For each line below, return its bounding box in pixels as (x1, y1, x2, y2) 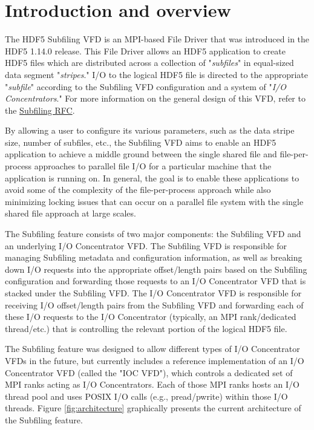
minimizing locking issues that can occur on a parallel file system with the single (5, 195, 304, 207)
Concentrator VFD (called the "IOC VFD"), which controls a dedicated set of (5, 366, 293, 379)
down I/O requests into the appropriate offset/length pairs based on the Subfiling (5, 262, 307, 275)
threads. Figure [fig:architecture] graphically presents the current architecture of (5, 402, 301, 414)
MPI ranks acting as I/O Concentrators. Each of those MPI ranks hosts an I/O (5, 378, 299, 391)
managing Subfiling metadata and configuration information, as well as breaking (5, 251, 303, 264)
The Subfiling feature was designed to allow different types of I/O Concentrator (5, 342, 300, 355)
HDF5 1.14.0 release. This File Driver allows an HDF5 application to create (5, 44, 286, 57)
